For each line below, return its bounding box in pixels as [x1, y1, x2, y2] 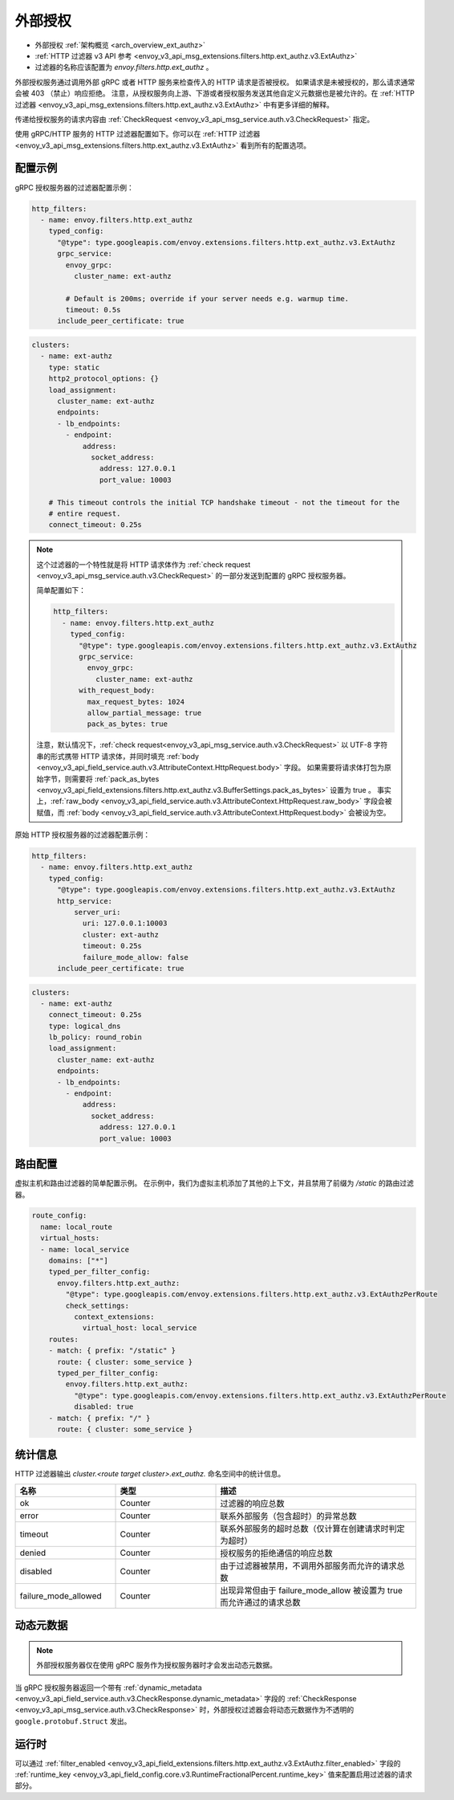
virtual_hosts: [40, 1234, 100, 1243]
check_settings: [65, 1301, 130, 1310]
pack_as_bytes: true [87, 720, 168, 729]
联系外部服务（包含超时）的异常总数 [220, 1510, 357, 1521]
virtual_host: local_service [82, 1324, 197, 1333]
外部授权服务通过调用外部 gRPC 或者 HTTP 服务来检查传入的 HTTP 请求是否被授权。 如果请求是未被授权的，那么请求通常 [14, 77, 415, 87]
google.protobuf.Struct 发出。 [14, 1716, 132, 1726]
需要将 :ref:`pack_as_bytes [71, 773, 160, 783]
